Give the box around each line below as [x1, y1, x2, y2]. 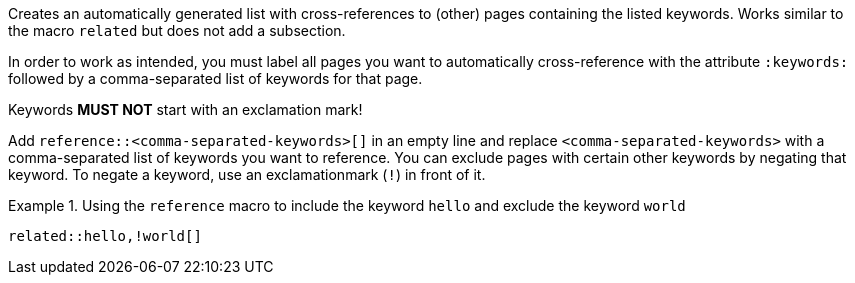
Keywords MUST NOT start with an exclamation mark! [8, 101, 363, 118]
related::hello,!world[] [8, 228, 202, 244]
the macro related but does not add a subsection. [8, 22, 346, 39]
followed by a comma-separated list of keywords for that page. [8, 70, 423, 87]
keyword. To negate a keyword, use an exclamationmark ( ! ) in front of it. [8, 166, 486, 183]
